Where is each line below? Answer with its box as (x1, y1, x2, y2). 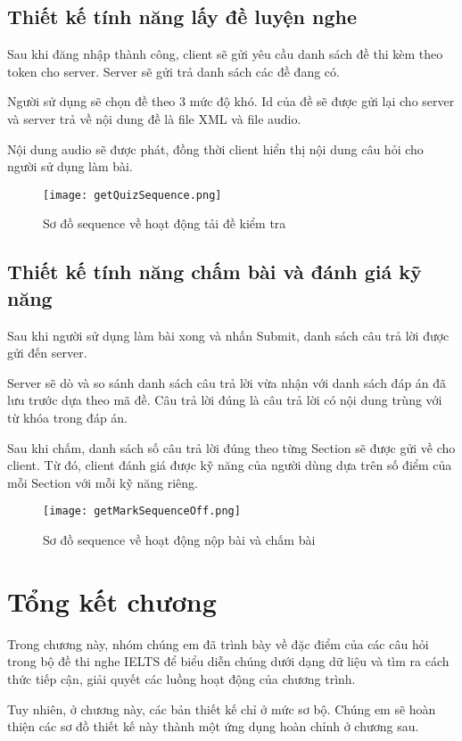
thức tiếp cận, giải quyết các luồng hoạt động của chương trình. (7, 669, 356, 687)
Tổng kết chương (7, 582, 217, 619)
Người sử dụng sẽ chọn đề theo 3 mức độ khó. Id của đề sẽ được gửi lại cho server (7, 92, 455, 111)
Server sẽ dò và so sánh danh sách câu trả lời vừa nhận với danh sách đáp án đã (7, 373, 447, 391)
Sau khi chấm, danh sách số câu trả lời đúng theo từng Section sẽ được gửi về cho (7, 438, 456, 457)
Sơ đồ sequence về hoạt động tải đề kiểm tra (43, 214, 286, 233)
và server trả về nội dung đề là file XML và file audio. (7, 109, 301, 128)
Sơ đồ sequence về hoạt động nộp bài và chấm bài (43, 531, 316, 549)
